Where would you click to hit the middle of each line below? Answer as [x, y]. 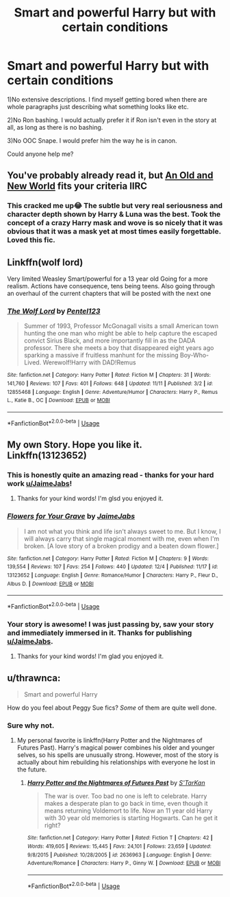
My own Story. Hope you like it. [75, 445]
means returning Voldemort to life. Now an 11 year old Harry [128, 811]
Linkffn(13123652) [47, 455]
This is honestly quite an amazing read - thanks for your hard [111, 475]
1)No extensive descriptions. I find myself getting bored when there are [107, 99]
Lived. [33, 362]
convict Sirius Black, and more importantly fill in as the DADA [110, 340]
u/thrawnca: [34, 678]
